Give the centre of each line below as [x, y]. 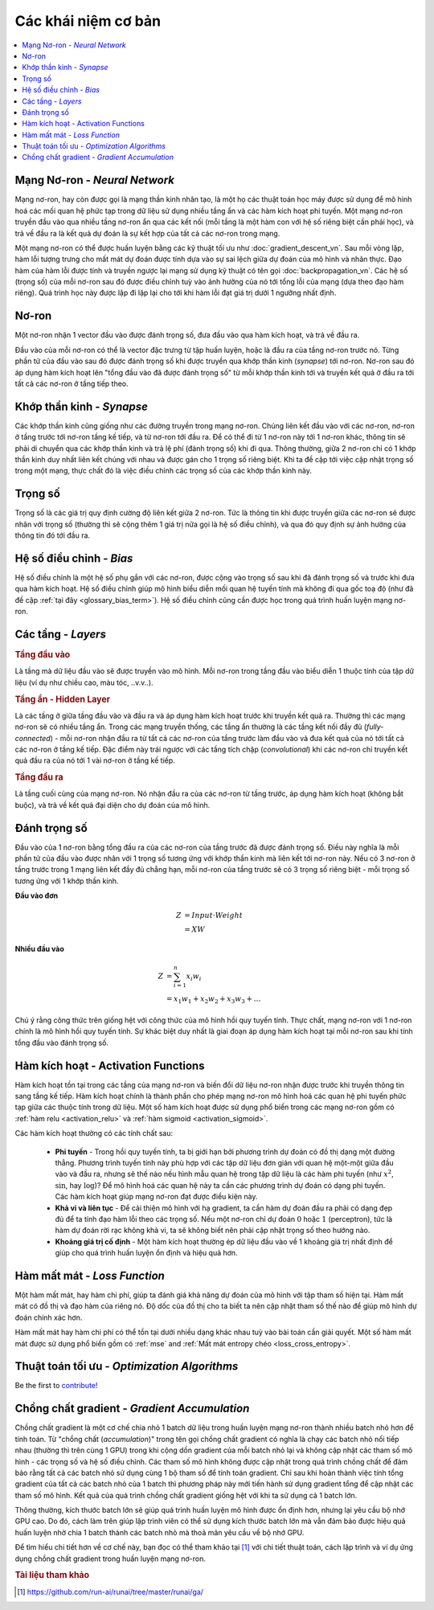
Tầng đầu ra [39, 777]
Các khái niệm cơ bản [88, 21]
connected [33, 738]
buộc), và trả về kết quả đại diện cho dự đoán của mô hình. [113, 805]
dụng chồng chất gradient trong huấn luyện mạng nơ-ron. [111, 1559]
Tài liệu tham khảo [52, 1575]
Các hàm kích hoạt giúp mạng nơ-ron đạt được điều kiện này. [156, 1197]
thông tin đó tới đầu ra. [53, 535]
